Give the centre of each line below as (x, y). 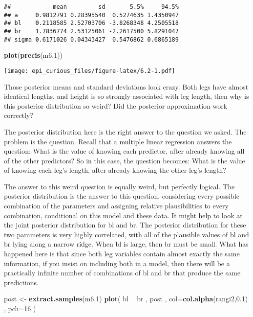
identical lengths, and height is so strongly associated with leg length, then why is (126, 96)
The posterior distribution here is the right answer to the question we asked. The (125, 131)
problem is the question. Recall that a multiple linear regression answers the (118, 141)
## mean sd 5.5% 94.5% (91, 7)
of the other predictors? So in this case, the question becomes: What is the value (125, 160)
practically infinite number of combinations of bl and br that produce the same (122, 273)
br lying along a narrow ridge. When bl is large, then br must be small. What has (126, 244)
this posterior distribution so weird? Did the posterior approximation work (116, 105)
